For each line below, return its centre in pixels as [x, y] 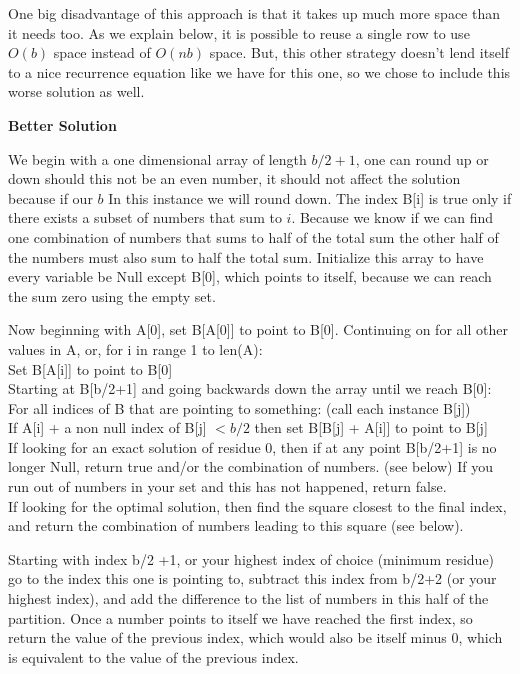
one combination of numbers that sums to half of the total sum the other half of [253, 236]
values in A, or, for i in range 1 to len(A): [135, 348]
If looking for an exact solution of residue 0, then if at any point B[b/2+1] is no [252, 446]
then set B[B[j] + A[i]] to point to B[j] [371, 427]
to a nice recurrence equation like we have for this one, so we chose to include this [259, 71]
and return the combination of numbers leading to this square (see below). [236, 525]
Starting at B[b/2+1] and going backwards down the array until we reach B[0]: [250, 388]
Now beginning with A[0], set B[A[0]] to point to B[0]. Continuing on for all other [258, 329]
